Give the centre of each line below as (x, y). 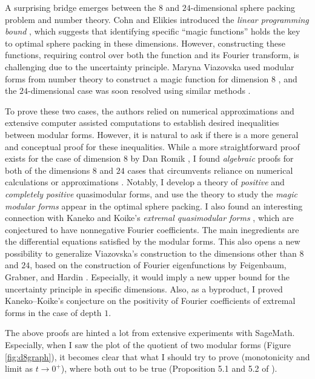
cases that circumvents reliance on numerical (210, 170)
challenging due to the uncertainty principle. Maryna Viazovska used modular (150, 66)
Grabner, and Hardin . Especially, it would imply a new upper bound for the (148, 277)
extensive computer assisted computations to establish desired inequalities (142, 123)
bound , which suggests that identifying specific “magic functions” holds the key (153, 31)
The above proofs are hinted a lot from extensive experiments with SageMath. (150, 333)
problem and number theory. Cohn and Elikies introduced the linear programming (157, 19)
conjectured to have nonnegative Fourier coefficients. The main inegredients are (152, 229)
